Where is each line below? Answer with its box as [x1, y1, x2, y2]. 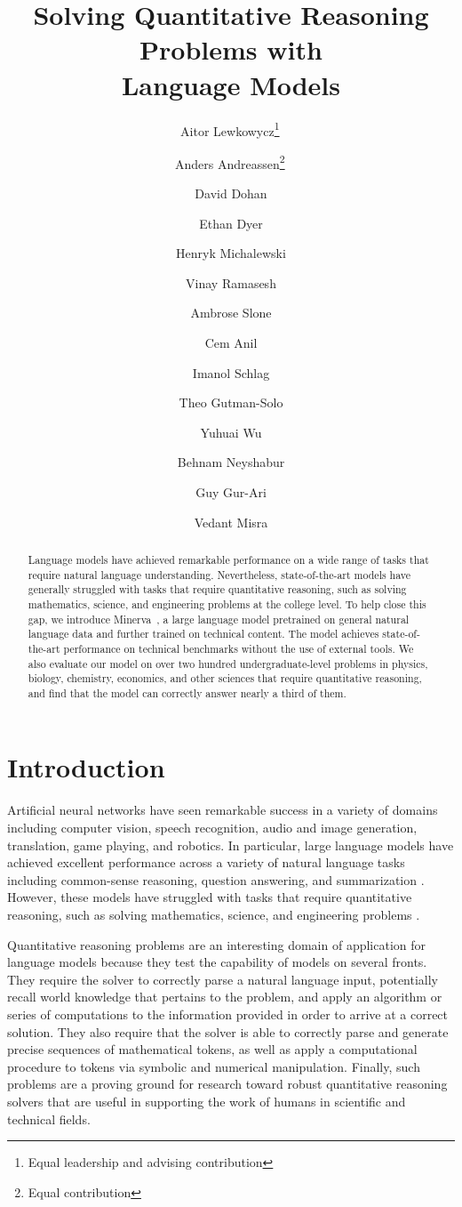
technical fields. [7, 1109, 91, 1128]
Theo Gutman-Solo [179, 393, 283, 412]
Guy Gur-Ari [195, 482, 267, 501]
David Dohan [195, 184, 267, 202]
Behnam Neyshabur [177, 453, 285, 471]
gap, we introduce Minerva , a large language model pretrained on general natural [28, 611, 410, 626]
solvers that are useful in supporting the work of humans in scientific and [7, 1091, 406, 1110]
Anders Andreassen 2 [175, 151, 285, 173]
